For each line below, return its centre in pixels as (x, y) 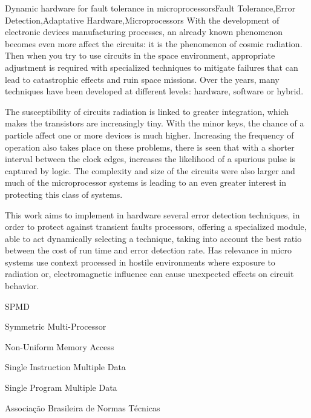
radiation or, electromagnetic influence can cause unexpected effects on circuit (149, 274)
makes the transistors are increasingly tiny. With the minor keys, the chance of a (155, 123)
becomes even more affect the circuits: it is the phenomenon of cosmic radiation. (154, 43)
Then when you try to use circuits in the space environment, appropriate (140, 55)
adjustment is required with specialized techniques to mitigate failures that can (152, 67)
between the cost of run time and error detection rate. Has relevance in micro (149, 250)
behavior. (22, 286)
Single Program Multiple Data (61, 387)
